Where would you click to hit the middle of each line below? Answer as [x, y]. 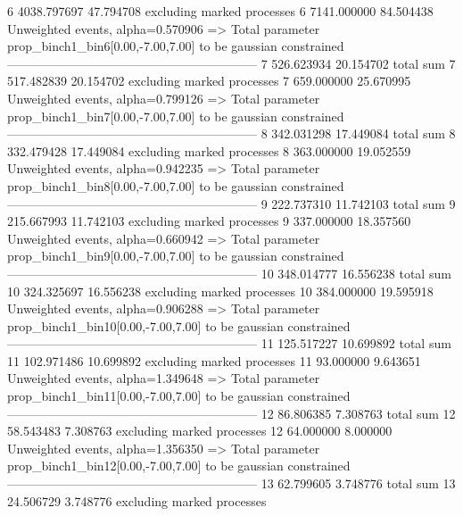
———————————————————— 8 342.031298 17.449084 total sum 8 [231, 133]
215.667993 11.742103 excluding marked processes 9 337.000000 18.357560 [209, 221]
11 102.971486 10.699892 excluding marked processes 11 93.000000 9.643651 [214, 360]
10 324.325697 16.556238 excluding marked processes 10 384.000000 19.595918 [220, 291]
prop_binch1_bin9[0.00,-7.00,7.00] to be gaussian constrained [176, 256]
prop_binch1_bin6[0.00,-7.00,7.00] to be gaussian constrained [176, 46]
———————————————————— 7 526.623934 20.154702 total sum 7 [231, 63]
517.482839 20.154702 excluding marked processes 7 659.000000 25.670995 [209, 81]
